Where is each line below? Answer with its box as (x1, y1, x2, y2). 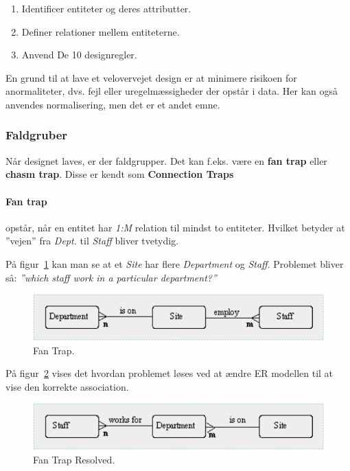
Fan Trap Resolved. (33, 452, 115, 466)
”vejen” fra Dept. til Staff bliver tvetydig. (5, 233, 179, 248)
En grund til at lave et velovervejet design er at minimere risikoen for (5, 70, 297, 84)
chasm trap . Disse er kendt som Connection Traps (5, 167, 234, 181)
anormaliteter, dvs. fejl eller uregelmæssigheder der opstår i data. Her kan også (5, 84, 338, 98)
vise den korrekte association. (5, 379, 129, 393)
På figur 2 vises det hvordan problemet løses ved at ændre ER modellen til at (5, 366, 334, 380)
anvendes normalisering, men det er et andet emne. (5, 97, 220, 111)
